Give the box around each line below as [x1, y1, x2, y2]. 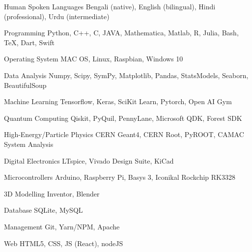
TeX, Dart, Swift [4, 37, 55, 47]
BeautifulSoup [4, 80, 47, 90]
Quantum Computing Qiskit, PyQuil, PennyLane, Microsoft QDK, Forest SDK [4, 112, 242, 123]
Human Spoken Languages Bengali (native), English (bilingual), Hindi [4, 1, 216, 11]
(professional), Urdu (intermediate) [4, 11, 110, 21]
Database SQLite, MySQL [4, 205, 83, 215]
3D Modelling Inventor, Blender [4, 188, 100, 198]
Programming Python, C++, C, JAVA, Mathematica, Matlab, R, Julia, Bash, [4, 28, 239, 38]
